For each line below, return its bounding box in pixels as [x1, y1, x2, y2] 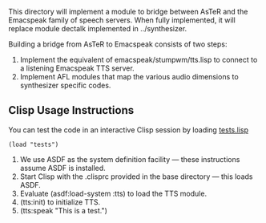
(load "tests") [8, 140, 59, 148]
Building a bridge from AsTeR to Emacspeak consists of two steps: [8, 39, 228, 49]
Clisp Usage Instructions [8, 103, 135, 117]
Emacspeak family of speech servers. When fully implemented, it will [8, 15, 236, 25]
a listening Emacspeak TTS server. [19, 63, 135, 73]
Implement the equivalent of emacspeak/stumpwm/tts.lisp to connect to [19, 55, 258, 64]
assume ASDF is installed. [19, 163, 106, 172]
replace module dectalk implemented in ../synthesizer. [8, 24, 187, 33]
